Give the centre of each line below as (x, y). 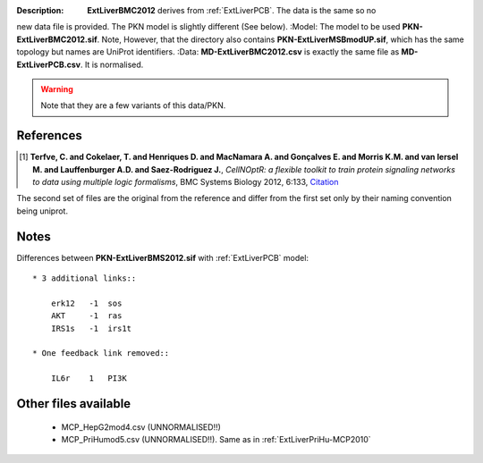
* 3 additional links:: (85, 278)
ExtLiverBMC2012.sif (57, 39)
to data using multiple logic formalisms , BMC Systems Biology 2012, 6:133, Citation (186, 182)
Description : (40, 10)
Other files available (74, 404)
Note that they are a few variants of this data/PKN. (133, 105)
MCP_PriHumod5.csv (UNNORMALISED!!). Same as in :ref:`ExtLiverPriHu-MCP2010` (216, 440)
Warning (57, 88)
